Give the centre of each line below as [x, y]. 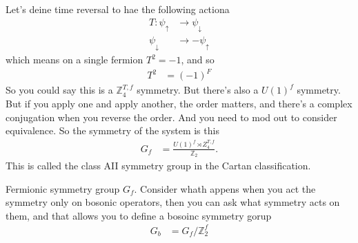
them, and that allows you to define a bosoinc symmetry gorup [139, 215]
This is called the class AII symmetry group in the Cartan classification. [158, 166]
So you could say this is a [59, 90]
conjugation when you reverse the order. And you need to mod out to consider [171, 117]
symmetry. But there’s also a [198, 90]
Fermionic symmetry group [63, 188]
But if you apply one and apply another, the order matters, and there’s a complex [179, 103]
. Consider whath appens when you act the [225, 188]
